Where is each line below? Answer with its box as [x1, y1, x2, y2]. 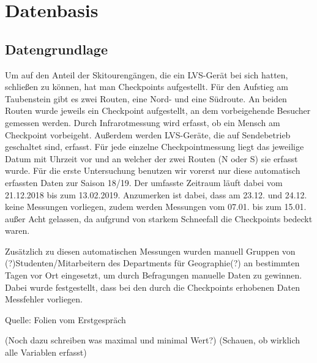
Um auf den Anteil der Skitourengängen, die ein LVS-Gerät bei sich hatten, [5, 68, 288, 81]
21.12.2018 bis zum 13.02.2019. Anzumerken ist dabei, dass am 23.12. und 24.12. [5, 188, 307, 201]
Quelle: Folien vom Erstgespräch [5, 313, 126, 326]
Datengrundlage [5, 39, 108, 58]
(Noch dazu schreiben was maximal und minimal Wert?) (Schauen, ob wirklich [5, 334, 300, 346]
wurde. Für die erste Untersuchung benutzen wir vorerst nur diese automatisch [5, 164, 300, 177]
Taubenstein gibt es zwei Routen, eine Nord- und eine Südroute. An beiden [5, 92, 287, 105]
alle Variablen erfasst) [5, 346, 87, 359]
